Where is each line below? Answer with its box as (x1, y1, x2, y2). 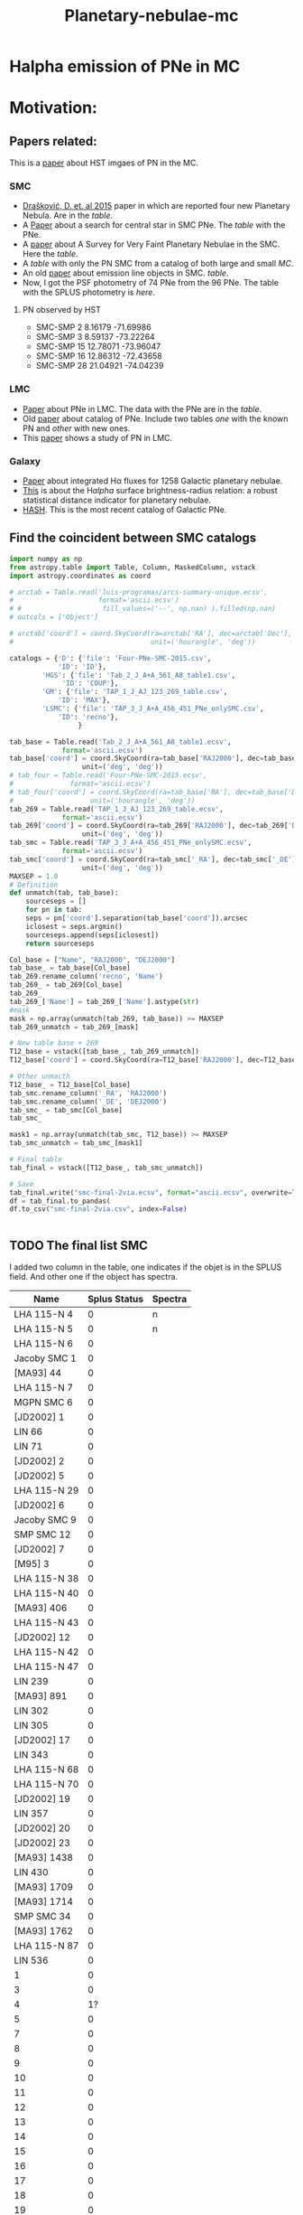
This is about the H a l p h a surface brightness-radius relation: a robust (22, 485, 278, 496)
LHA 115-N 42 (14, 1646, 79, 1658)
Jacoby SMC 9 (14, 1514, 77, 1526)
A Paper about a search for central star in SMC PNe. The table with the (22, 220, 286, 230)
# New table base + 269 (9, 1038, 99, 1048)
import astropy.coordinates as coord (9, 571, 151, 580)
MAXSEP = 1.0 (9, 871, 59, 881)
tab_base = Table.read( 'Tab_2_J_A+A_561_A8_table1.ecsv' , (9, 737, 232, 746)
